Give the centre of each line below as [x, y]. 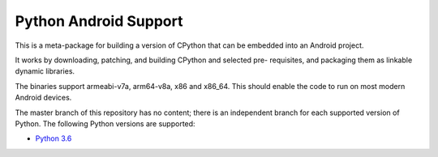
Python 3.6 [54, 138]
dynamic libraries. [45, 71]
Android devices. [43, 98]
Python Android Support [99, 21]
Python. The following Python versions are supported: [105, 123]
